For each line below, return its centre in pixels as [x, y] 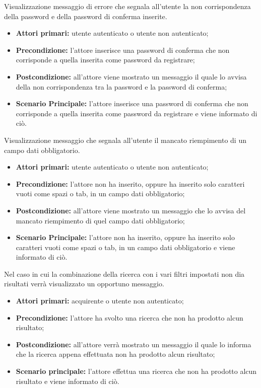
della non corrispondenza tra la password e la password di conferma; [121, 86]
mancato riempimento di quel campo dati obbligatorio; [100, 220]
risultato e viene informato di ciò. [68, 381]
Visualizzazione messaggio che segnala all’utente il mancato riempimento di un [125, 140]
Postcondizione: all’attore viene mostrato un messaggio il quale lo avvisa [131, 76]
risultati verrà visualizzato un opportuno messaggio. [84, 284]
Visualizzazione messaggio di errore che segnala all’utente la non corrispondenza [127, 6]
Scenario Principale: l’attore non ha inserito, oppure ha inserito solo [125, 237]
